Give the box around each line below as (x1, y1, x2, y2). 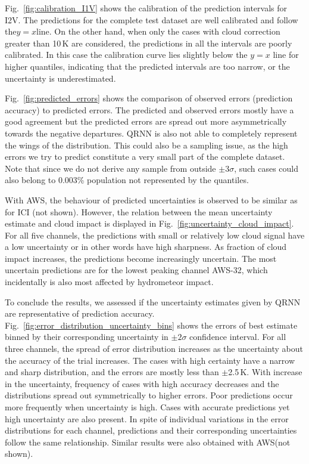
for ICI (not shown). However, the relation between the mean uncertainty (5, 205, 273, 218)
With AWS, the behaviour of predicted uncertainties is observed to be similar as (5, 193, 298, 206)
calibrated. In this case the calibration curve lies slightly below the (5, 48, 248, 61)
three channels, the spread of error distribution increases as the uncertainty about (5, 342, 303, 355)
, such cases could (234, 162, 299, 174)
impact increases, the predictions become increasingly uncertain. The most (5, 252, 277, 264)
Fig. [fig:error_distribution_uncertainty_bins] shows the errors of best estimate (5, 318, 298, 331)
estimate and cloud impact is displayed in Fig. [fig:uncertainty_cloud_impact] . (5, 217, 294, 230)
